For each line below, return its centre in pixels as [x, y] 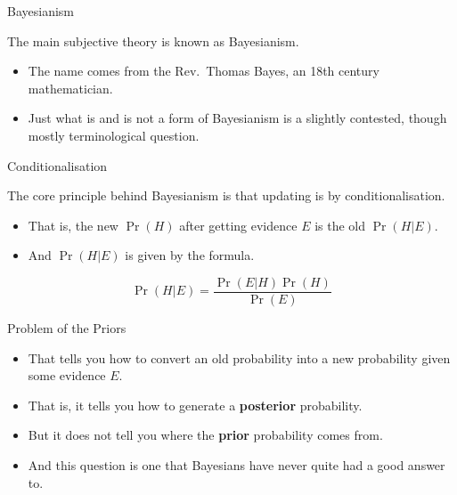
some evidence [67, 375]
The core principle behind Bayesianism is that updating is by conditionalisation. [226, 195]
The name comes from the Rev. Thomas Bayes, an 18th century [204, 71]
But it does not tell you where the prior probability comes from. [205, 435]
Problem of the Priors [67, 328]
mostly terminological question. [114, 135]
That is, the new [73, 225]
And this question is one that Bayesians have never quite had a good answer [237, 464]
